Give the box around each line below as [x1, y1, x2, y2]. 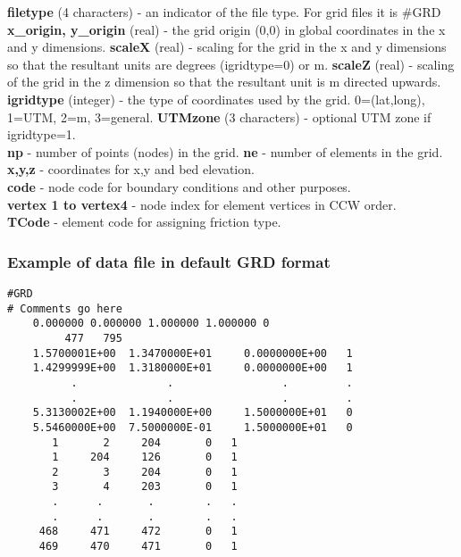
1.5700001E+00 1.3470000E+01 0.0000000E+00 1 [32, 346, 353, 360]
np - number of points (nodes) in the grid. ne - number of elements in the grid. [7, 142, 443, 161]
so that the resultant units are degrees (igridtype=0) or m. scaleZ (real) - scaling [7, 54, 455, 73]
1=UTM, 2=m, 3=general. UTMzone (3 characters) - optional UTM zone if [7, 107, 432, 126]
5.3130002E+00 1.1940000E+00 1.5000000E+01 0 [32, 406, 353, 420]
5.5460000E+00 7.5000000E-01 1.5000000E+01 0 [32, 420, 353, 434]
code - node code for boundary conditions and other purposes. [7, 177, 351, 195]
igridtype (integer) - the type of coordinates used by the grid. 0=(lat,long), [7, 89, 425, 108]
